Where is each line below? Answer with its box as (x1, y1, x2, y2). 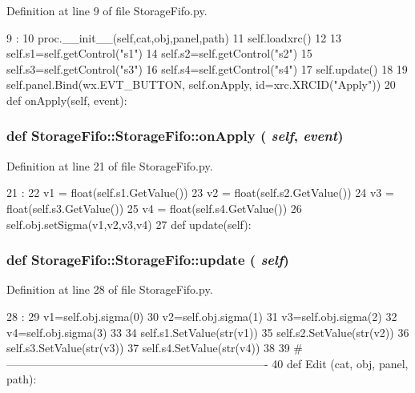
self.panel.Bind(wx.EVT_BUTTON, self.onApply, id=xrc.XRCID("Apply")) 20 (6, 76, 396, 93)
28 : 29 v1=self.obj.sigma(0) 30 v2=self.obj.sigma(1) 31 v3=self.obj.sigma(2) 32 (6, 307, 397, 324)
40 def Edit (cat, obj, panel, (272, 355, 409, 371)
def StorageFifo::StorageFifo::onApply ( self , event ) (6, 126, 344, 146)
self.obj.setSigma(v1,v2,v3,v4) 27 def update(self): (6, 215, 252, 232)
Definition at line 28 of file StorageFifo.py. (6, 281, 213, 298)
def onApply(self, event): (6, 91, 127, 108)
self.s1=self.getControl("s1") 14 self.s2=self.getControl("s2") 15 (6, 45, 312, 62)
